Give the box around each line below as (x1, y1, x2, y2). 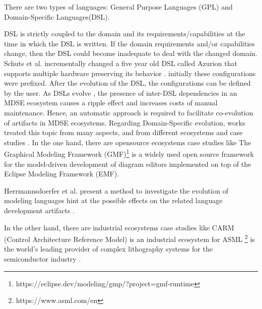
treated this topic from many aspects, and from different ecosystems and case (4, 127, 243, 138)
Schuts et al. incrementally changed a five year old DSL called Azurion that (4, 57, 237, 68)
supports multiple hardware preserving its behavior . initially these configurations (4, 68, 256, 78)
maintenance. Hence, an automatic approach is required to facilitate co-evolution (4, 107, 253, 117)
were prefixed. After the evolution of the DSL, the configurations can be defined (4, 78, 251, 88)
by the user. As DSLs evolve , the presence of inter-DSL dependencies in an (4, 87, 237, 98)
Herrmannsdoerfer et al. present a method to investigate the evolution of (4, 185, 228, 196)
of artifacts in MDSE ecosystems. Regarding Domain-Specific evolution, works (4, 117, 245, 128)
